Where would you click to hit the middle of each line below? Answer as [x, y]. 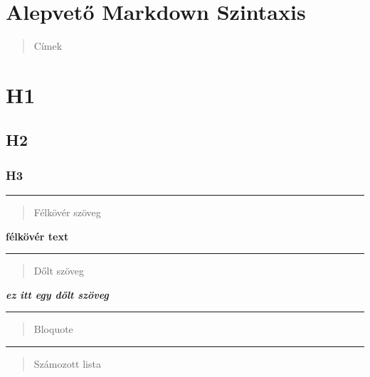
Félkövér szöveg [67, 212]
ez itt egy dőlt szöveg [57, 294]
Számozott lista [67, 364]
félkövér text [37, 236]
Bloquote [53, 329]
